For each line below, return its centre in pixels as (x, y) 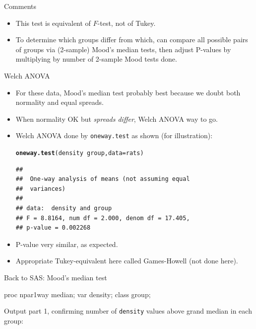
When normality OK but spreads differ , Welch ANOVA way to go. (117, 119)
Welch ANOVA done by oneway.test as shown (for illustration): (114, 135)
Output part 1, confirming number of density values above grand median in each (128, 311)
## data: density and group (64, 208)
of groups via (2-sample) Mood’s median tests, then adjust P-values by (123, 49)
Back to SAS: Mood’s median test (56, 277)
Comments (20, 6)
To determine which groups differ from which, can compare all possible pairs (132, 40)
